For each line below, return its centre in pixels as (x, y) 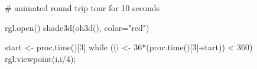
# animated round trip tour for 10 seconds (82, 8)
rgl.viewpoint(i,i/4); (40, 58)
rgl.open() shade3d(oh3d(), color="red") (77, 27)
